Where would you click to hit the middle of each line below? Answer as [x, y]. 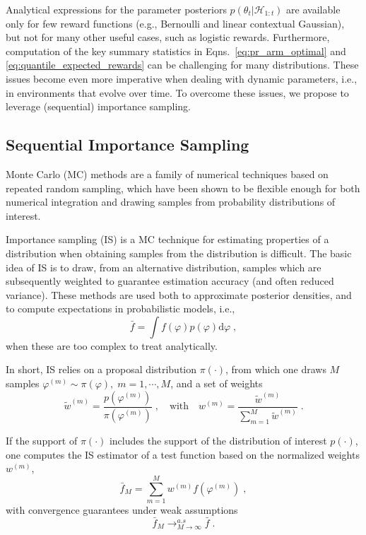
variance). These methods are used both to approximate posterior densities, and [179, 294]
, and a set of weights [217, 383]
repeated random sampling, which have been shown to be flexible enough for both [183, 188]
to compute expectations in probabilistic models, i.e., [120, 308]
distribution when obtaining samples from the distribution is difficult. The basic [179, 253]
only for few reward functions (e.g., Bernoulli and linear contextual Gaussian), [175, 23]
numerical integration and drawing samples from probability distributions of [171, 202]
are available [313, 9]
